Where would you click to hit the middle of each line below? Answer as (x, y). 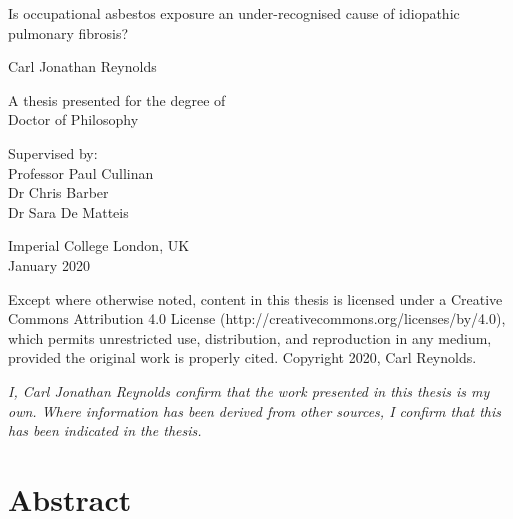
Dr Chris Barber (58, 192)
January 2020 (49, 264)
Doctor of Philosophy (73, 119)
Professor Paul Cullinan (81, 172)
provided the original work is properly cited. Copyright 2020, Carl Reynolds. (242, 357)
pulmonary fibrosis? (68, 32)
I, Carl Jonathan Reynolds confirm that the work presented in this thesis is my (249, 390)
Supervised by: (53, 152)
